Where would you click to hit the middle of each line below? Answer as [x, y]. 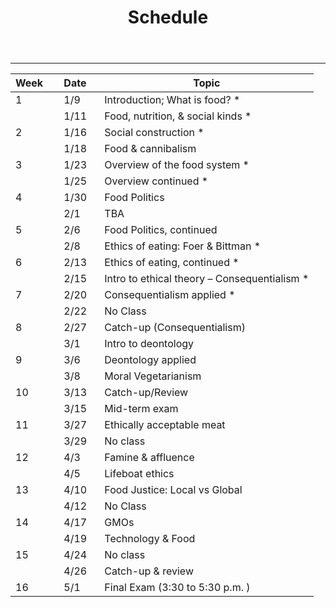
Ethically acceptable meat [165, 425]
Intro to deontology [149, 344]
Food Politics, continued [161, 230]
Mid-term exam [141, 409]
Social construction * [154, 133]
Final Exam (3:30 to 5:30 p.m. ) [177, 588]
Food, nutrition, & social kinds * [178, 116]
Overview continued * [156, 181]
